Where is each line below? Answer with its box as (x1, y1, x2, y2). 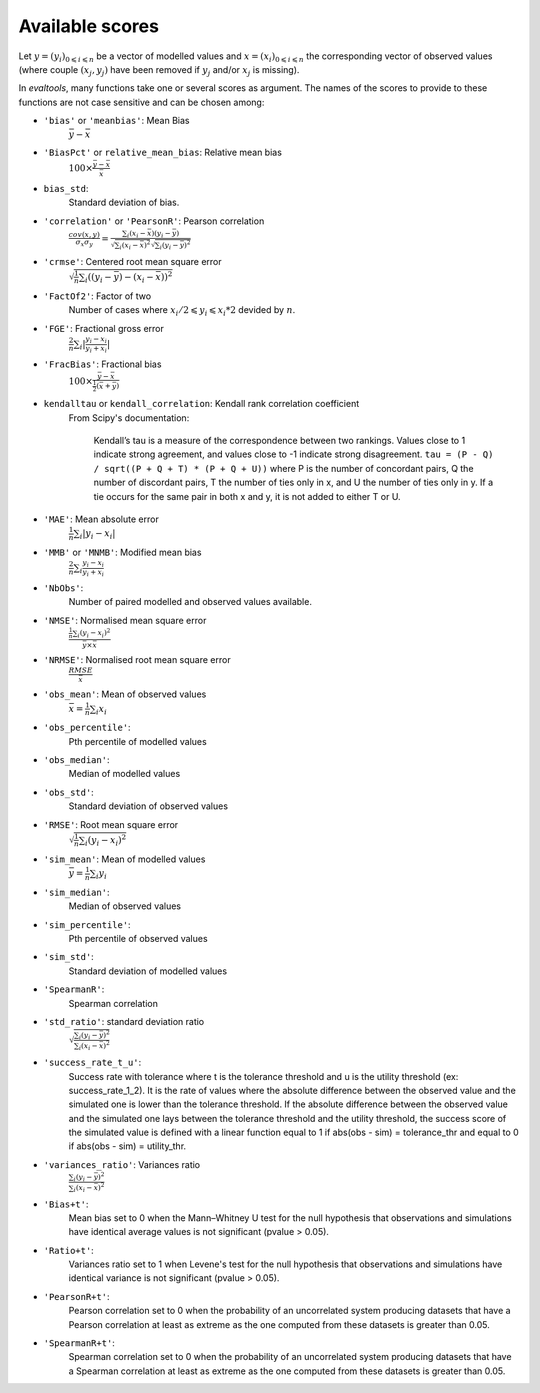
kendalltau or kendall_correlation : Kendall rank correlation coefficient (43, 398, 360, 410)
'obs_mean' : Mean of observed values (43, 688, 207, 700)
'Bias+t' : (43, 1198, 89, 1210)
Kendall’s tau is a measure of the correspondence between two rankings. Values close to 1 (93, 434, 466, 446)
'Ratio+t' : (43, 1244, 94, 1256)
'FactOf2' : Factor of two (43, 290, 152, 302)
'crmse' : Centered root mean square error (43, 255, 222, 267)
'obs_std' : (43, 786, 94, 798)
